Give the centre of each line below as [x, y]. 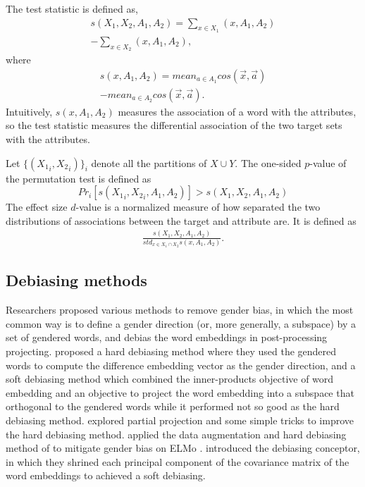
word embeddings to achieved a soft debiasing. [106, 475]
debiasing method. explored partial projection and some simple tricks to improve [180, 420]
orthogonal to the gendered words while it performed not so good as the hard [173, 406]
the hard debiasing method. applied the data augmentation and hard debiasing [176, 434]
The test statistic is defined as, [72, 8]
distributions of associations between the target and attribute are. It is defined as [181, 220]
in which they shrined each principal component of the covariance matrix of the [178, 461]
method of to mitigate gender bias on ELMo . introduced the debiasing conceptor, [183, 448]
